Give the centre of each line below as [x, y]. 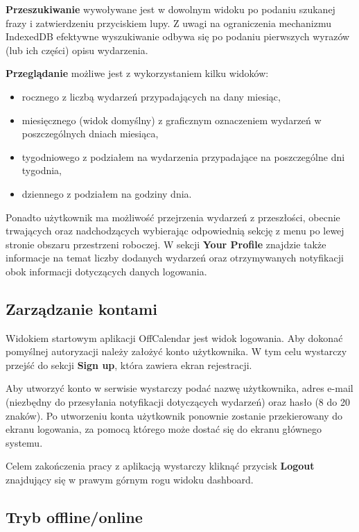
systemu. [24, 442]
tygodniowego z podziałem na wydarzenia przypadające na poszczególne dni [183, 156]
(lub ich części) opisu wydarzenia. [77, 50]
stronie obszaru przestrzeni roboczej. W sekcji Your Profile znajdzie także [166, 244]
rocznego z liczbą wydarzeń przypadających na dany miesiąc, [151, 96]
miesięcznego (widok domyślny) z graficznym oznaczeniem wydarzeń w [172, 120]
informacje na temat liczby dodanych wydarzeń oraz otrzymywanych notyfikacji [175, 258]
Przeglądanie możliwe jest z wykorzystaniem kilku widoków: [137, 73]
